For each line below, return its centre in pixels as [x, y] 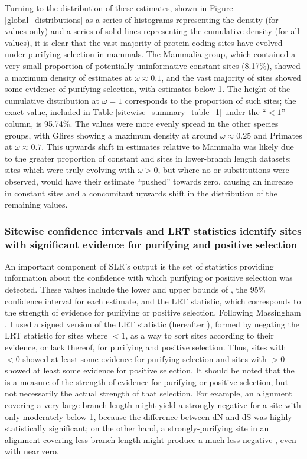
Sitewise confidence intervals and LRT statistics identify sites [153, 230]
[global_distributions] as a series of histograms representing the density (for [142, 19]
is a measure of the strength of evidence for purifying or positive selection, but [147, 381]
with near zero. [32, 451]
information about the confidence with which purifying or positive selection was [149, 278]
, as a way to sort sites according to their [200, 335]
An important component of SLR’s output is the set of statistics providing [139, 266]
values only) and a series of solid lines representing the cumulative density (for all [152, 31]
